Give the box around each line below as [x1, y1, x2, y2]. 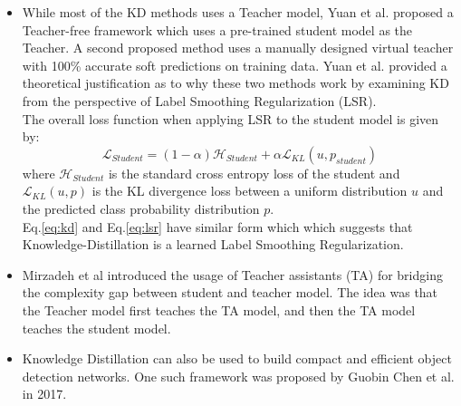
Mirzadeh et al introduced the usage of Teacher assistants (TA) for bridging [22, 265, 443, 284]
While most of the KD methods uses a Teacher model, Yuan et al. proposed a [22, 3, 454, 21]
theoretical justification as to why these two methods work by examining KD [22, 73, 449, 92]
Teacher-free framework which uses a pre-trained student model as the [22, 20, 413, 39]
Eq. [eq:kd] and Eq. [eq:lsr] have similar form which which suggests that [22, 217, 413, 236]
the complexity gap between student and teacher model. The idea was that [22, 283, 438, 302]
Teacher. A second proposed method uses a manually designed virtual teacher [22, 38, 454, 57]
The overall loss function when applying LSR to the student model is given [22, 109, 439, 128]
